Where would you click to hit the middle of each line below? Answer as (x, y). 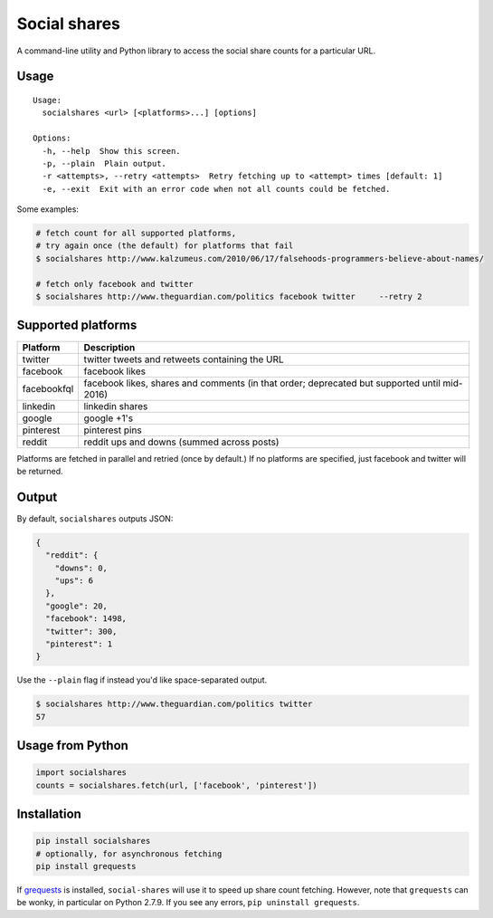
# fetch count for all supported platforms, (136, 234)
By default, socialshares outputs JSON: (95, 518)
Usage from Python (72, 746)
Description (109, 347)
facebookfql (48, 388)
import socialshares (81, 773)
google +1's (109, 418)
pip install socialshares (93, 841)
